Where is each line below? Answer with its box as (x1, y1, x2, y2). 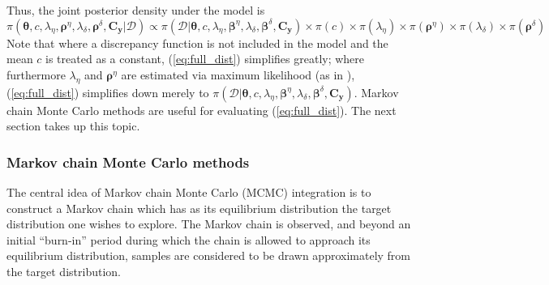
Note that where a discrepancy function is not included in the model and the (6, 34, 388, 51)
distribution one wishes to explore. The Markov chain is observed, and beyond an (6, 215, 411, 232)
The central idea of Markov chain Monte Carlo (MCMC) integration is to (6, 183, 371, 200)
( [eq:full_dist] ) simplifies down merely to (6, 83, 209, 100)
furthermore (6, 66, 66, 83)
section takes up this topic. (6, 117, 140, 134)
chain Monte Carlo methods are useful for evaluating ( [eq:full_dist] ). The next (6, 101, 397, 118)
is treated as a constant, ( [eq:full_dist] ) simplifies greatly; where (45, 50, 365, 67)
